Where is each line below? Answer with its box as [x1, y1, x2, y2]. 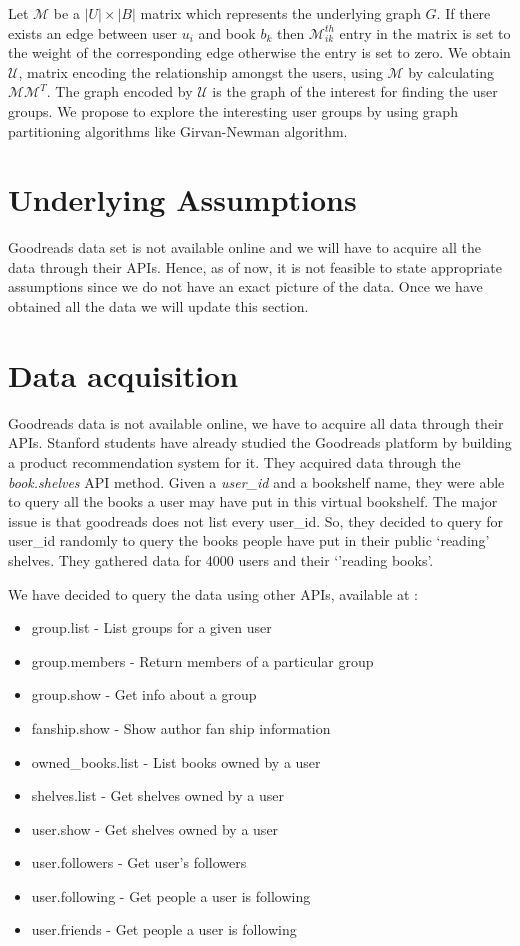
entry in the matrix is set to [339, 22, 511, 43]
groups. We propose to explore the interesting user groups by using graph [8, 100, 458, 121]
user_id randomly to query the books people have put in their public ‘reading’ [8, 530, 490, 551]
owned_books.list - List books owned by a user [31, 751, 321, 772]
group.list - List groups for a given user [31, 617, 272, 638]
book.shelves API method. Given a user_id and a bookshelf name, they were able [8, 471, 505, 492]
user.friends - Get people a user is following [31, 919, 297, 940]
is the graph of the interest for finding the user [212, 81, 498, 102]
